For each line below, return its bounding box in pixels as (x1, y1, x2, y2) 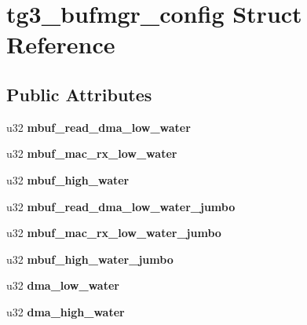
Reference (6, 28, 115, 60)
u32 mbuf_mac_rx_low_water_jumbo (6, 225, 221, 241)
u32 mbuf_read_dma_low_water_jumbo (6, 198, 236, 214)
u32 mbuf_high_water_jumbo (6, 250, 174, 267)
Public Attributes (6, 82, 152, 106)
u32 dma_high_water (6, 303, 125, 320)
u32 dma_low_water (6, 277, 119, 294)
